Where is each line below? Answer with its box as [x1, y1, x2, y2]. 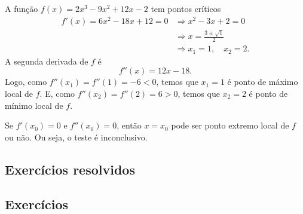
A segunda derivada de [5, 54, 88, 67]
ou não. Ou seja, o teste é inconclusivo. [5, 130, 148, 143]
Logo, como [5, 75, 47, 88]
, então [117, 119, 142, 132]
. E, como [39, 87, 75, 99]
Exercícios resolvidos [5, 160, 135, 178]
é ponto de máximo [227, 75, 298, 88]
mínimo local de [5, 99, 63, 111]
